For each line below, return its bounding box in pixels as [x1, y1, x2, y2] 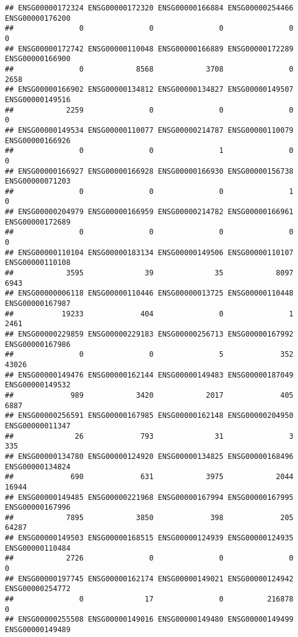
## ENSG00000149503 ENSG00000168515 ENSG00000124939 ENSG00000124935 [5, 534, 294, 543]
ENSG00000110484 [5, 543, 71, 553]
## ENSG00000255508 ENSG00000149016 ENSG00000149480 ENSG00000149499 [5, 615, 294, 624]
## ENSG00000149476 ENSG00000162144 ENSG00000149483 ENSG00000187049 [5, 370, 294, 379]
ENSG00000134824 [5, 462, 71, 471]
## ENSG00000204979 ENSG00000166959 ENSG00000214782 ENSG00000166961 [5, 207, 294, 217]
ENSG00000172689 [5, 217, 71, 226]
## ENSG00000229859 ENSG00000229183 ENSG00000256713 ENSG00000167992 [5, 330, 294, 338]
